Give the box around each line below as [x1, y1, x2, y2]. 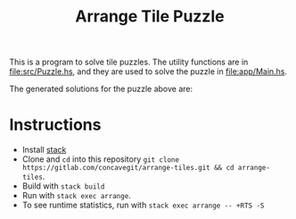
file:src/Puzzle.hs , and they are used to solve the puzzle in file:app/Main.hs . [9, 66, 288, 77]
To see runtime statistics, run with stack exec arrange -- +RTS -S [21, 199, 265, 211]
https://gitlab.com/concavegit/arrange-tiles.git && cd [21, 164, 234, 173]
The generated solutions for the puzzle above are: [9, 83, 193, 95]
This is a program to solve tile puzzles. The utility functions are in [9, 56, 249, 68]
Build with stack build [21, 181, 105, 191]
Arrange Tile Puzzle [75, 6, 225, 27]
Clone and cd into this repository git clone [21, 154, 180, 164]
